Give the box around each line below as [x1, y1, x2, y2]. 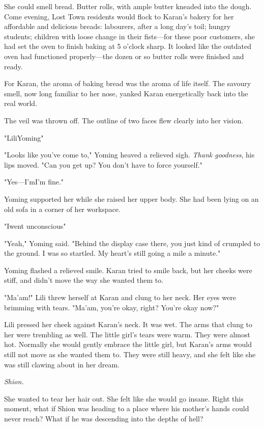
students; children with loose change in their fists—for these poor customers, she [4, 31, 255, 41]
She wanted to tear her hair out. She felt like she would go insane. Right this [4, 393, 244, 404]
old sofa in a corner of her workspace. [4, 203, 121, 214]
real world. [4, 98, 38, 109]
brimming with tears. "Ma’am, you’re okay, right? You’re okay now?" [4, 302, 219, 312]
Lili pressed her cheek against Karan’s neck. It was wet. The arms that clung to [4, 319, 253, 330]
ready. [4, 61, 23, 71]
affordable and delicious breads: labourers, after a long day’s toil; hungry [4, 21, 231, 32]
